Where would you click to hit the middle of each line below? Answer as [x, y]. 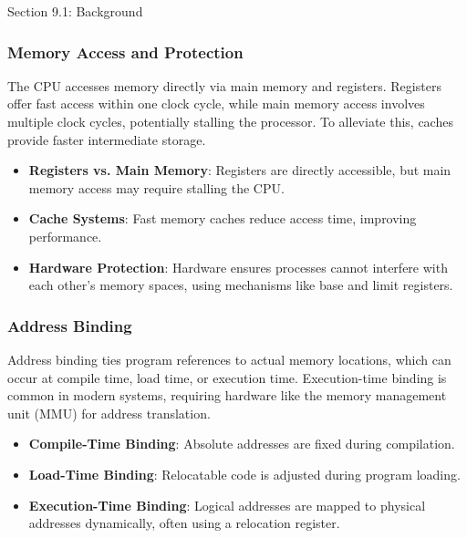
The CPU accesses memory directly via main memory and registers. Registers [224, 85]
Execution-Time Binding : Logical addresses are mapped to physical [227, 505]
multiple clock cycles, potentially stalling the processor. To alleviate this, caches [230, 121]
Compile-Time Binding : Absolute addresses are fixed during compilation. [242, 444]
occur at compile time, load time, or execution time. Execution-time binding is [227, 377]
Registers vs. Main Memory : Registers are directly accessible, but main [240, 170]
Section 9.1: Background [75, 11]
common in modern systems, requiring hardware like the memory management [227, 395]
